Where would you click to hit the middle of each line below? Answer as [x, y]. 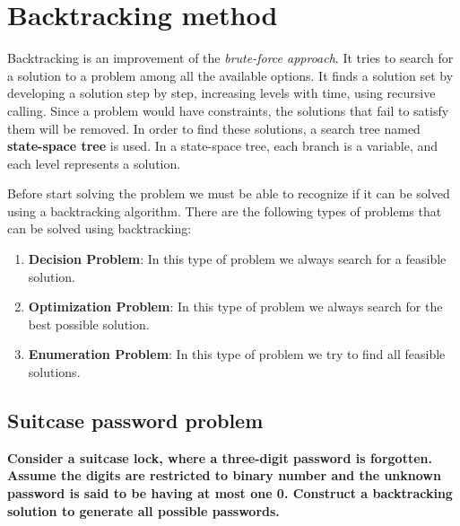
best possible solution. [89, 324]
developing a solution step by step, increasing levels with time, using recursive [221, 93]
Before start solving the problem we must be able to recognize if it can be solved [229, 193]
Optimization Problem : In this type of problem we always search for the [235, 307]
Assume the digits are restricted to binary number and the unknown [224, 475]
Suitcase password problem [135, 421]
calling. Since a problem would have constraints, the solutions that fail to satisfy [228, 110]
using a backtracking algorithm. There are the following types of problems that [225, 210]
